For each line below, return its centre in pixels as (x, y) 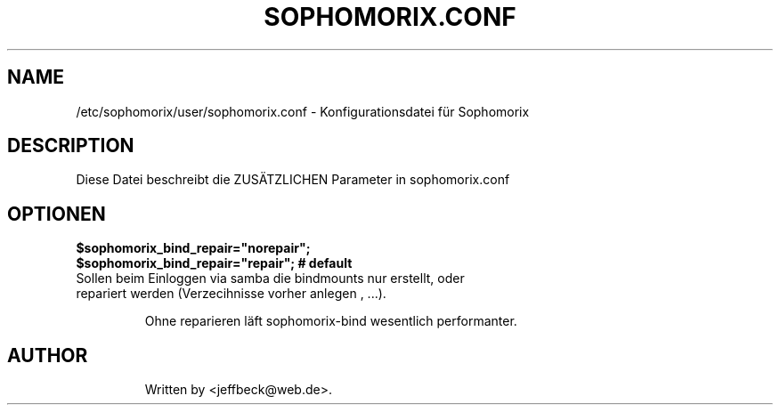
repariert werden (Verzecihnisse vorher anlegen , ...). (231, 294)
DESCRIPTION (71, 146)
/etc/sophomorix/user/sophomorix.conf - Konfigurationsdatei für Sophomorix (303, 111)
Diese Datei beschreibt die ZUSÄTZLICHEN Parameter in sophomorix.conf (293, 180)
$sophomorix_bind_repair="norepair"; (193, 248)
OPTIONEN (57, 214)
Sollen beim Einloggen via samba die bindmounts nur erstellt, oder (270, 279)
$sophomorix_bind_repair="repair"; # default (214, 263)
